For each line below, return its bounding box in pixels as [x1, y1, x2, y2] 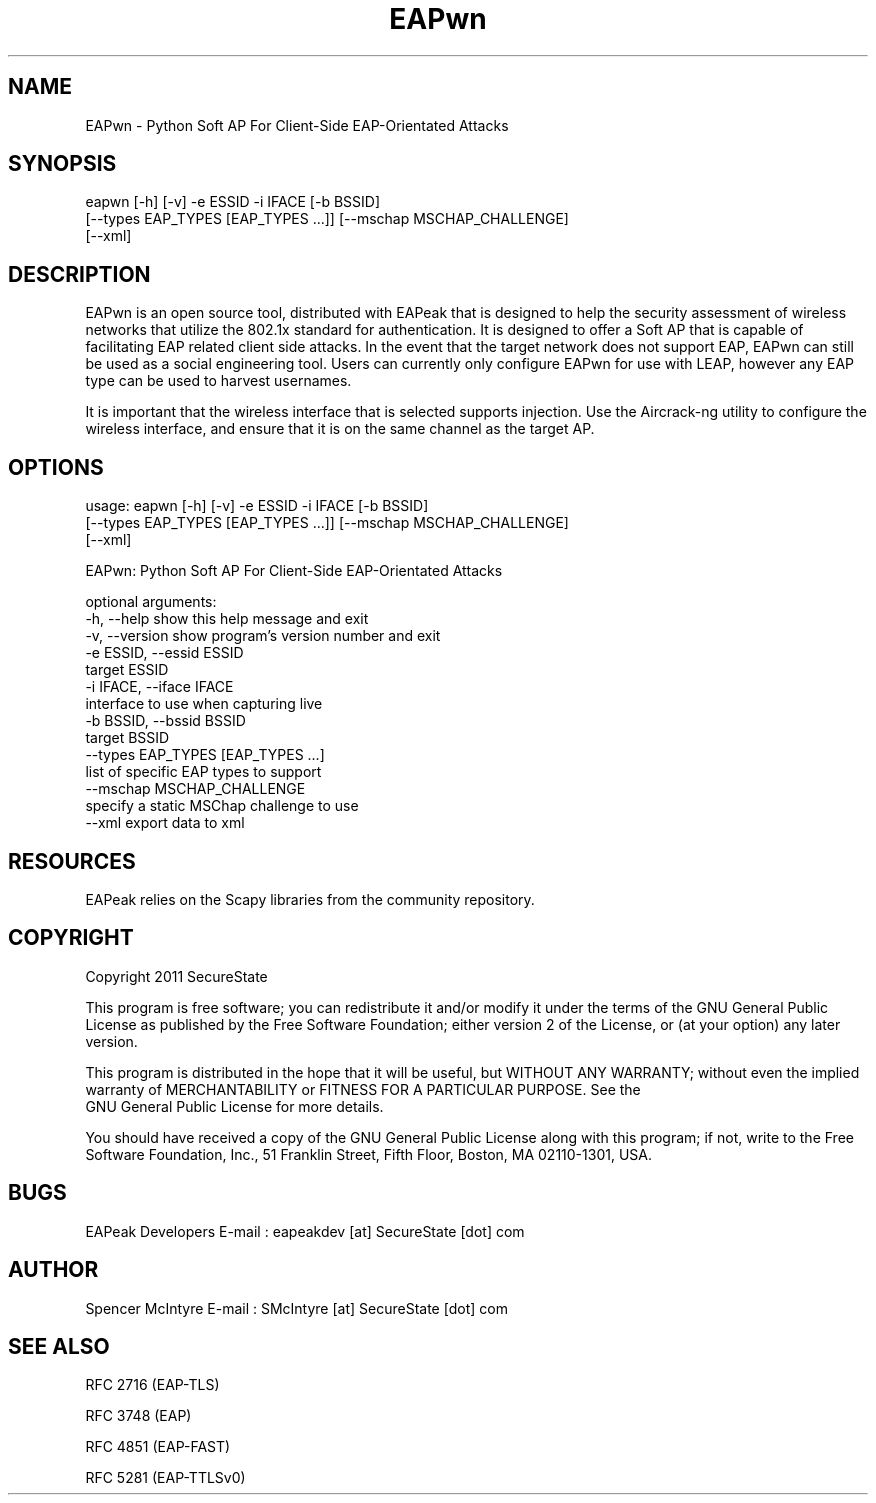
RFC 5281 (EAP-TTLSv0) [85, 1469, 246, 1487]
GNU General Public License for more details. [85, 1097, 384, 1115]
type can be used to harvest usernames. [85, 372, 352, 390]
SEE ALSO [8, 1333, 110, 1359]
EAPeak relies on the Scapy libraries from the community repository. [85, 890, 535, 908]
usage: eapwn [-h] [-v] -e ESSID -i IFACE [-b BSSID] [85, 497, 429, 515]
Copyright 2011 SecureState [85, 967, 268, 985]
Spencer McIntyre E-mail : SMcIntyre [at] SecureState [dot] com [85, 1299, 508, 1317]
